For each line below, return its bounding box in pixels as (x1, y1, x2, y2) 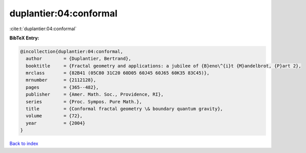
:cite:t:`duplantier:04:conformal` (9, 26, 77, 32)
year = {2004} (26, 120, 86, 126)
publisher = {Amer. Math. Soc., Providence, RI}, (26, 92, 164, 97)
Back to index (9, 141, 38, 147)
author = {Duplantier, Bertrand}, (26, 56, 132, 61)
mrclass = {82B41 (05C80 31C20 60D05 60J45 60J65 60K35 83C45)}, (26, 70, 210, 76)
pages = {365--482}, (26, 84, 99, 90)
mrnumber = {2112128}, (26, 77, 96, 83)
